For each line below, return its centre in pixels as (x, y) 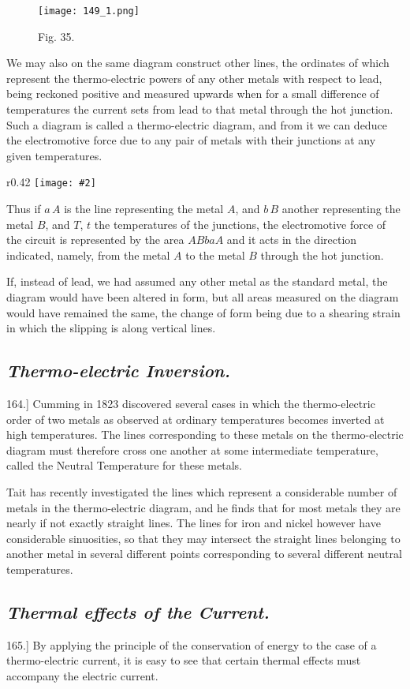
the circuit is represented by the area (95, 240)
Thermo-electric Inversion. (118, 371)
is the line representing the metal (144, 209)
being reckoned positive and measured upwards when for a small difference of (193, 94)
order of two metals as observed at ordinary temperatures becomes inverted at (196, 419)
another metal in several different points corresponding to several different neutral (204, 554)
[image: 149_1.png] (89, 11)
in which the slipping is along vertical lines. (111, 328)
